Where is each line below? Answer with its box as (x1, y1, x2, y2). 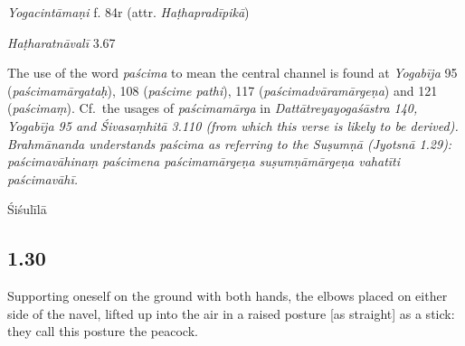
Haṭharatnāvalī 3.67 (7, 33, 116, 51)
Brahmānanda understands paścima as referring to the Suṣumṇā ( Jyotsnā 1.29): (7, 134, 452, 153)
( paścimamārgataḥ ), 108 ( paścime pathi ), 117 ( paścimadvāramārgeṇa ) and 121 (7, 80, 438, 99)
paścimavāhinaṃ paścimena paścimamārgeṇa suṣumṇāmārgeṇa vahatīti (7, 152, 401, 171)
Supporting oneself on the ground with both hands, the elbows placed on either (7, 286, 448, 305)
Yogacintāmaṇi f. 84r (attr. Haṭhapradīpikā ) (7, 3, 250, 21)
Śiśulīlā (7, 200, 47, 219)
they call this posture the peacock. (7, 322, 198, 341)
